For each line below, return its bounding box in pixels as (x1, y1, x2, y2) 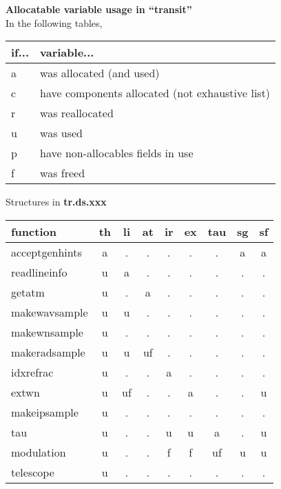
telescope (11, 463, 54, 480)
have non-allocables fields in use (40, 145, 194, 161)
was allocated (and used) (40, 65, 160, 81)
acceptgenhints (11, 243, 82, 260)
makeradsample (11, 343, 85, 360)
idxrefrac (11, 363, 54, 380)
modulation (11, 443, 66, 460)
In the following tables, (6, 15, 103, 30)
